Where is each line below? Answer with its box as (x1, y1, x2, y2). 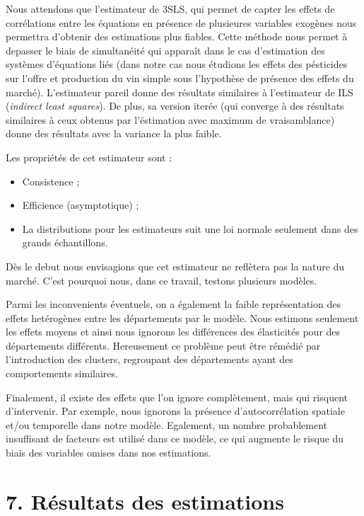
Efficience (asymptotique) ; (22, 197, 139, 212)
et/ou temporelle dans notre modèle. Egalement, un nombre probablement (6, 417, 328, 432)
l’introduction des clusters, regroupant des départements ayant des (6, 352, 293, 367)
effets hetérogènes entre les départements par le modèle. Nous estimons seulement (6, 310, 359, 325)
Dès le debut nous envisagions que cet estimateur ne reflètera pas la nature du (6, 258, 345, 273)
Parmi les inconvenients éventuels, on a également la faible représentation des (6, 297, 341, 311)
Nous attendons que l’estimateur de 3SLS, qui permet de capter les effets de (6, 1, 335, 16)
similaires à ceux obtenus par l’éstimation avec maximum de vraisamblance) (6, 112, 335, 127)
